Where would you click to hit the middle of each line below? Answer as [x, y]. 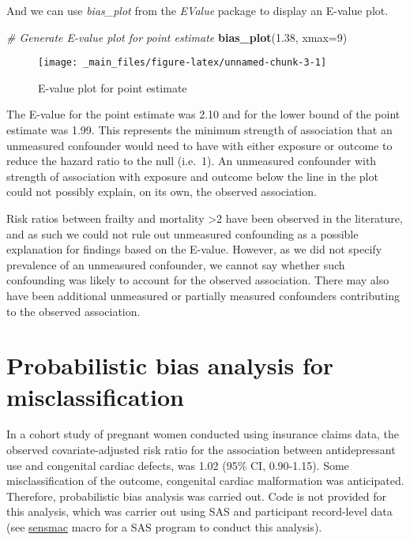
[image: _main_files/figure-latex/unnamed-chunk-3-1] [182, 63]
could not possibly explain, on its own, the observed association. [162, 192]
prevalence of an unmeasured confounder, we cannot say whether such [176, 264]
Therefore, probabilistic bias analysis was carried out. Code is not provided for [197, 496]
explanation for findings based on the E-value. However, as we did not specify [194, 249]
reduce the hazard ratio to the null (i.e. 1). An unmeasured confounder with [192, 161]
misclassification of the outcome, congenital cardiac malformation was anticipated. [205, 481]
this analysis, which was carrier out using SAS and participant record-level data [199, 511]
